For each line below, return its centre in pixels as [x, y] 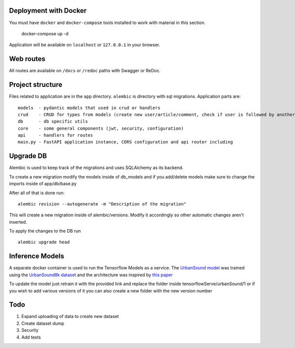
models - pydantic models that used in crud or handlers [89, 108]
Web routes [27, 59]
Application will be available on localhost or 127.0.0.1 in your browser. [85, 45]
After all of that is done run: [37, 193]
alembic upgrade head [44, 242]
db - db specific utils [53, 121]
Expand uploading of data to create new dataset [70, 317]
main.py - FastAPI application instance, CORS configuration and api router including [125, 142]
